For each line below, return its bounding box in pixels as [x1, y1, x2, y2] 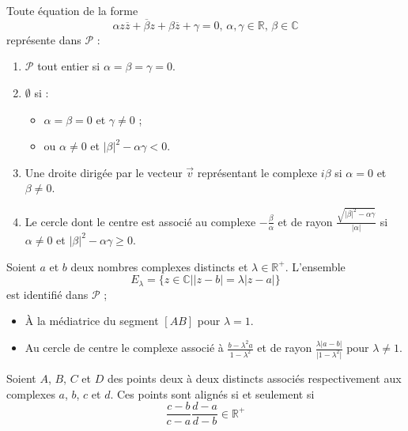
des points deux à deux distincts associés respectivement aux [107, 370, 402, 386]
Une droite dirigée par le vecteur [25, 164, 183, 180]
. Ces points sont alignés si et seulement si [110, 385, 315, 402]
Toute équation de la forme [6, 2, 138, 18]
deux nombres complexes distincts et [70, 258, 248, 274]
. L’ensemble [285, 258, 346, 274]
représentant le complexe [197, 164, 318, 180]
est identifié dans [6, 285, 89, 302]
